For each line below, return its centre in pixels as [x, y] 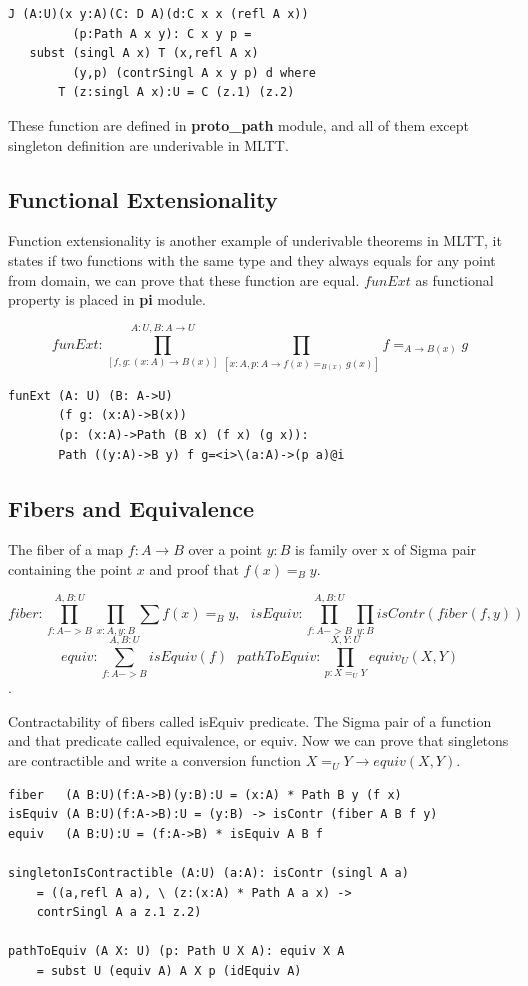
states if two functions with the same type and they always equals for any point [252, 259]
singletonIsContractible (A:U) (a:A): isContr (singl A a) [208, 873]
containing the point [70, 569]
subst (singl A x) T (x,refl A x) [144, 53]
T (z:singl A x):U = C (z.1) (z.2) [176, 92]
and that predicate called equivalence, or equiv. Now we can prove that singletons [258, 740]
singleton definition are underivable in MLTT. [148, 144]
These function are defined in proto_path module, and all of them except [238, 124]
